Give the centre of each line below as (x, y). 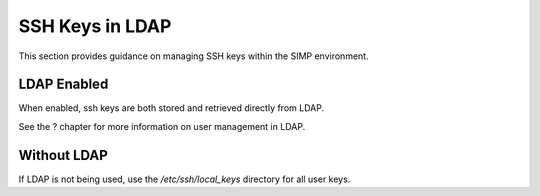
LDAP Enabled (63, 84)
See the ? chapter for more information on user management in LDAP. (162, 126)
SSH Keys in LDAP (95, 26)
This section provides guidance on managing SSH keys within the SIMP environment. (193, 56)
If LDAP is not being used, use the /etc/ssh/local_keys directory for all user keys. (184, 179)
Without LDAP (63, 155)
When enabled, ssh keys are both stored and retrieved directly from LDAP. (171, 108)
